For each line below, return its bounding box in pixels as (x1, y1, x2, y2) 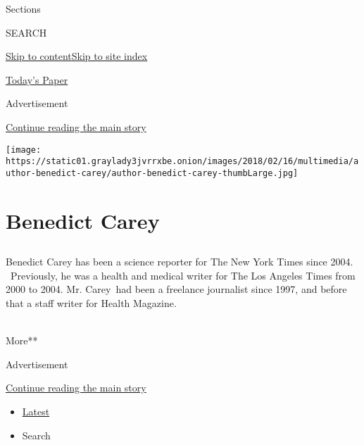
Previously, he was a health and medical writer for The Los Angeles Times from (10, 268, 356, 282)
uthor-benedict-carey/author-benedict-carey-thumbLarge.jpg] (6, 168, 299, 178)
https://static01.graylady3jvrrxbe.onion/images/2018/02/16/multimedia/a (6, 156, 359, 167)
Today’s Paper (6, 72, 68, 87)
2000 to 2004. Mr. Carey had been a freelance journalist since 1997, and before (6, 282, 347, 296)
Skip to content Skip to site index (6, 49, 148, 63)
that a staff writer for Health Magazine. (6, 296, 177, 311)
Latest (22, 404, 50, 419)
